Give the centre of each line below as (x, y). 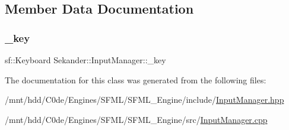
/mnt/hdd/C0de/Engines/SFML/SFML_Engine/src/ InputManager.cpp (136, 119)
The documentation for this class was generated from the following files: (136, 79)
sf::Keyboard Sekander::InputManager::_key (85, 60)
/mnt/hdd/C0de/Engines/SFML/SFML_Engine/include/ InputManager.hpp (144, 100)
